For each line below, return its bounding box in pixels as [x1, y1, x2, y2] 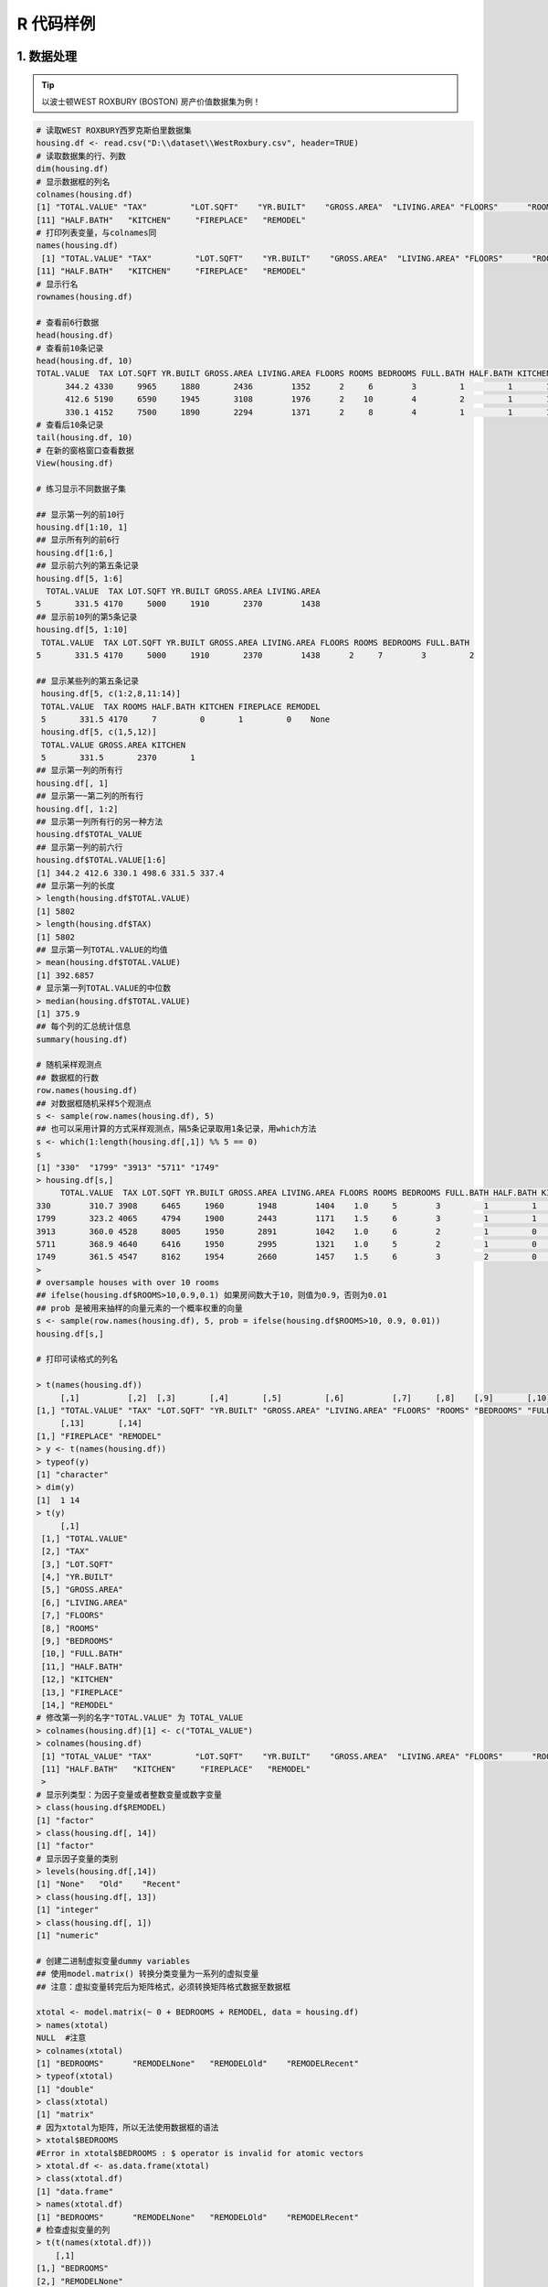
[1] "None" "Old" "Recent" [36, 1879, 182, 1889]
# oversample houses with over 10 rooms [36, 1277, 219, 1288]
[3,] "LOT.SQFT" [41, 1559, 114, 1569]
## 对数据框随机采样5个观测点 [36, 1098, 153, 1109]
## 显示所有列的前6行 [36, 535, 121, 545]
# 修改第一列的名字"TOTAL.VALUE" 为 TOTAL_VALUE [36, 1713, 244, 1723]
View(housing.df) [36, 458, 114, 468]
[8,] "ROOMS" [41, 1623, 100, 1633]
